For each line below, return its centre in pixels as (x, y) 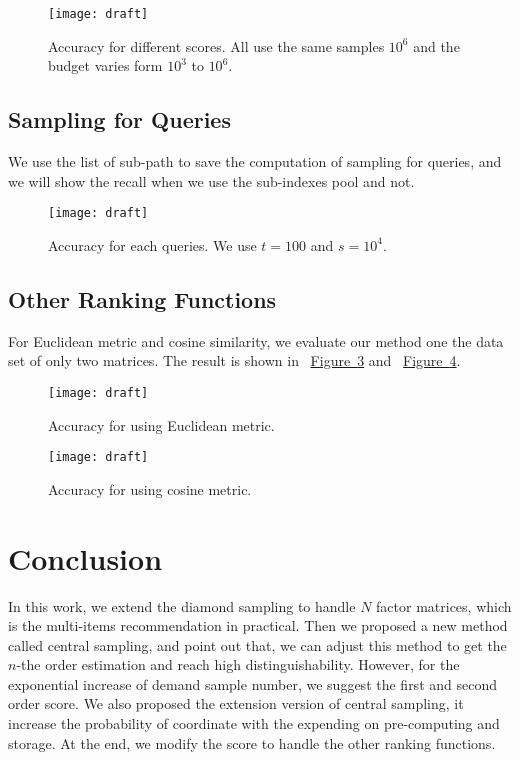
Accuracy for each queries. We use (152, 244)
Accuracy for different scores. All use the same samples (216, 45)
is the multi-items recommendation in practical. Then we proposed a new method (258, 625)
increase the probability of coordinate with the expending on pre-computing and (254, 723)
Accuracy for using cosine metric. (150, 488)
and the (436, 45)
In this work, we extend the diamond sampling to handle (182, 605)
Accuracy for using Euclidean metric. (161, 424)
